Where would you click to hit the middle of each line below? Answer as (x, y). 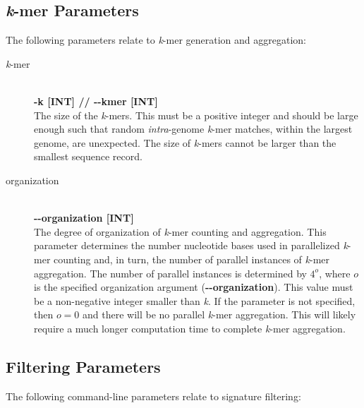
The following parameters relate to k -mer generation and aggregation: (156, 40)
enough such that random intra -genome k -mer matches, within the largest (193, 129)
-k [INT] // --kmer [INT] (96, 101)
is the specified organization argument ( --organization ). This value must (194, 287)
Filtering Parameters (83, 366)
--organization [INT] (84, 218)
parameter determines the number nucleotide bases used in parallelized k (191, 245)
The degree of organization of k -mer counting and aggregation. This (180, 231)
